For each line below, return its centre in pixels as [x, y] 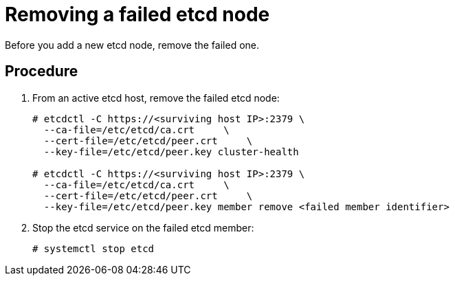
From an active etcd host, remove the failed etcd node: [156, 98]
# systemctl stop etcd [93, 248]
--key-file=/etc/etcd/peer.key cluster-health [171, 151]
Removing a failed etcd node [137, 14]
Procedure [42, 71]
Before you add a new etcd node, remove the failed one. [132, 45]
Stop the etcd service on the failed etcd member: [143, 227]
